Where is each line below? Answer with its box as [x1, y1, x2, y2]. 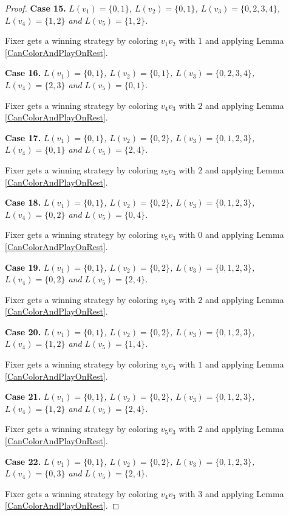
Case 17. [5, 131, 41, 144]
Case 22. [5, 455, 41, 467]
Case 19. [5, 260, 41, 273]
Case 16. [5, 66, 41, 79]
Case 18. [5, 196, 41, 209]
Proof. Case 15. [5, 2, 66, 14]
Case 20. [5, 325, 41, 338]
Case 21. [5, 390, 41, 403]
